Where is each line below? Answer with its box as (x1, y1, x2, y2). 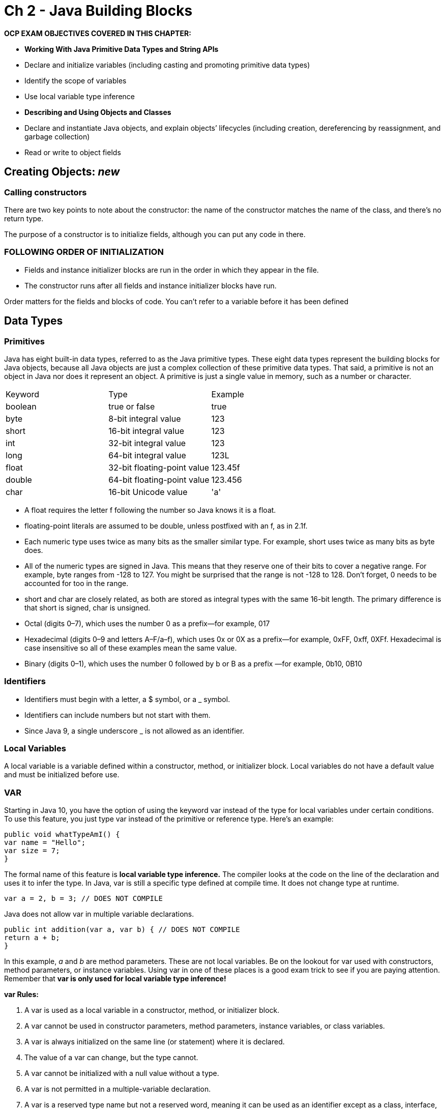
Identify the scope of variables (24, 76, 127, 85)
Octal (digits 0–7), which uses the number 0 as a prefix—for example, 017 (24, 619, 270, 628)
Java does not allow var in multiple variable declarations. (4, 910, 194, 919)
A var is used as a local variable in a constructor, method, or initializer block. (24, 1006, 280, 1015)
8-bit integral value (108, 413, 181, 424)
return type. (4, 214, 44, 223)
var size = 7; (4, 847, 60, 855)
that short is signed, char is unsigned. (24, 603, 151, 612)
